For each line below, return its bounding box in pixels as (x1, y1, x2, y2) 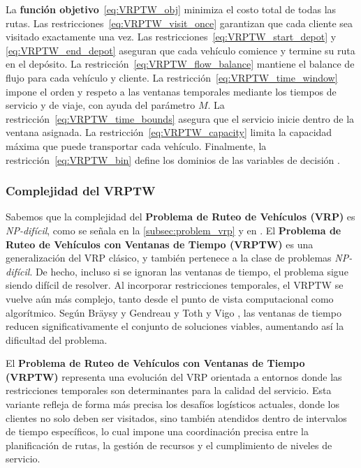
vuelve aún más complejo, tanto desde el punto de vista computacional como (6, 291, 334, 305)
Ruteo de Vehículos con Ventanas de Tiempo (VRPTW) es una (6, 236, 314, 251)
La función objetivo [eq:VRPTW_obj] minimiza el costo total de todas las (6, 2, 337, 16)
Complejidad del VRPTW (6, 182, 156, 199)
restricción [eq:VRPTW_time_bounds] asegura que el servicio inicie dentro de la (6, 111, 355, 126)
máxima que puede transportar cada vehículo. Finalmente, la (6, 138, 267, 153)
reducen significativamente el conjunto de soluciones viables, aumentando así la (6, 319, 344, 333)
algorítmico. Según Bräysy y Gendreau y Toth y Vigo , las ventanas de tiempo (6, 305, 341, 319)
